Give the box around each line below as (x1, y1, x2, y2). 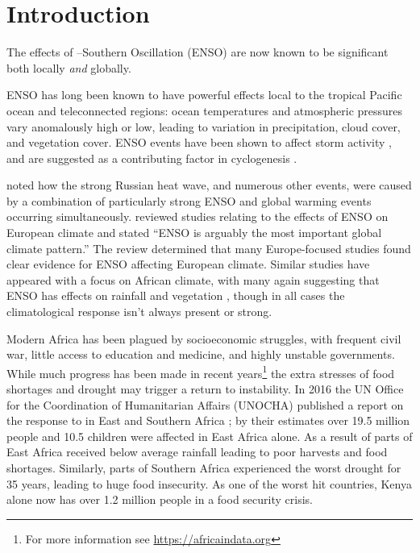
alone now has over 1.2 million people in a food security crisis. (6, 491, 313, 508)
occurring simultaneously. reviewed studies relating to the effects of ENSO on (6, 208, 389, 225)
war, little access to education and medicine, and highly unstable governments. (6, 346, 395, 363)
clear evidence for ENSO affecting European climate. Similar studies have (6, 256, 370, 272)
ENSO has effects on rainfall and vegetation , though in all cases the (6, 287, 345, 304)
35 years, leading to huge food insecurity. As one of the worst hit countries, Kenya (6, 475, 412, 492)
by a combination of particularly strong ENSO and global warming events (6, 192, 372, 209)
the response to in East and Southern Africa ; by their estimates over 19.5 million (6, 412, 410, 429)
